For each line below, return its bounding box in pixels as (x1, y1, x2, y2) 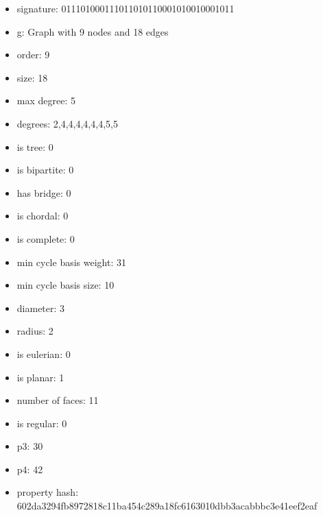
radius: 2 (16, 324, 53, 338)
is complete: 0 (16, 231, 75, 245)
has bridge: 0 (16, 185, 71, 200)
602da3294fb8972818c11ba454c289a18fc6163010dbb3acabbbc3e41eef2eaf (16, 499, 318, 513)
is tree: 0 (16, 139, 53, 154)
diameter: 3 (16, 300, 65, 315)
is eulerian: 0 (16, 346, 71, 361)
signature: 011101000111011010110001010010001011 (16, 1, 235, 15)
